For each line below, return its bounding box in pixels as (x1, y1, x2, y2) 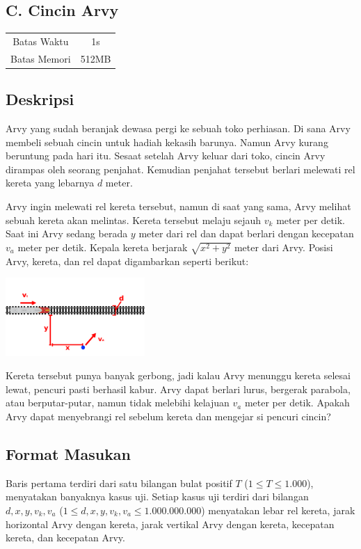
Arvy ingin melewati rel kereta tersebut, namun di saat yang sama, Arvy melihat (6, 199, 351, 214)
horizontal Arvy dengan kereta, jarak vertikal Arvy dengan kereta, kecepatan (6, 516, 335, 531)
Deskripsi (6, 88, 74, 110)
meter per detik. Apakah (244, 395, 350, 410)
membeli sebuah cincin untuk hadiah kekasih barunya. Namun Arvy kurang (6, 134, 328, 149)
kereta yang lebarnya (6, 175, 95, 190)
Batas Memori (10, 51, 71, 65)
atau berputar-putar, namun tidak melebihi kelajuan (6, 395, 230, 410)
